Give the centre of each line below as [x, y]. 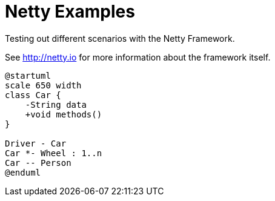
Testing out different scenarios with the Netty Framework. [120, 38]
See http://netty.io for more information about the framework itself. [138, 57]
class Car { [33, 95]
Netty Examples [70, 12]
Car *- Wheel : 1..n [54, 153]
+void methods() [64, 114]
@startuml [28, 75]
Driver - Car [36, 143]
